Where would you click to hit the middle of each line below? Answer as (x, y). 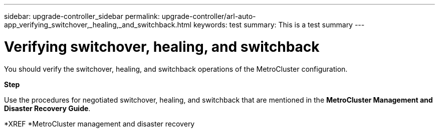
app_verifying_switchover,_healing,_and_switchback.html (98, 25)
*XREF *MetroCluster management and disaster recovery (99, 124)
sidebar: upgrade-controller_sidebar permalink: (82, 16)
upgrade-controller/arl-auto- (209, 16)
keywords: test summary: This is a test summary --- (279, 25)
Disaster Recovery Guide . (47, 108)
